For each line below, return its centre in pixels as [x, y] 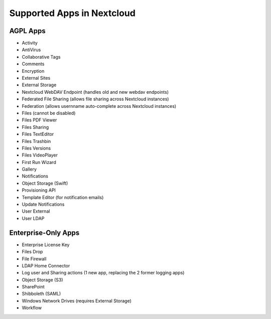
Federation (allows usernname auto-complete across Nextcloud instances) [99, 106]
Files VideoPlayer [40, 155]
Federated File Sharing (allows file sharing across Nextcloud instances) [95, 99]
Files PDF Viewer [39, 120]
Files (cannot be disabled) [49, 113]
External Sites [36, 78]
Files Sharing [35, 127]
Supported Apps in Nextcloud [72, 13]
